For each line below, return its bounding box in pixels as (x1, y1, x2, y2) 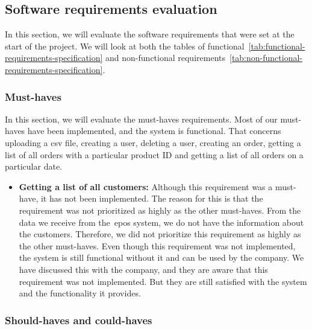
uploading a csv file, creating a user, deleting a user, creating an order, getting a (5, 136, 301, 149)
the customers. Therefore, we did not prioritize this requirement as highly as (19, 228, 301, 240)
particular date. (5, 160, 62, 173)
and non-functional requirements (105, 51, 225, 64)
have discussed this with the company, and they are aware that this (19, 263, 268, 275)
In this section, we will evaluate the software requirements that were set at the (5, 28, 295, 40)
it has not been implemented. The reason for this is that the (40, 192, 263, 205)
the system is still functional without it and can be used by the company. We (19, 251, 304, 264)
